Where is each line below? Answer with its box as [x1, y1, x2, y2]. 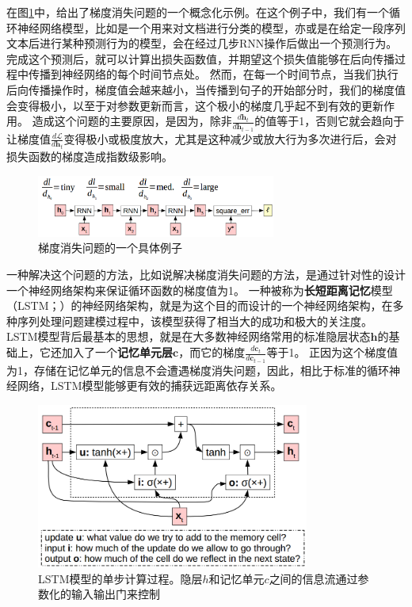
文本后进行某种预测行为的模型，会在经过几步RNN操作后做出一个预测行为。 [6, 35, 398, 52]
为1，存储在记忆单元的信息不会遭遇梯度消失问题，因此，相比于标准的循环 [6, 361, 389, 378]
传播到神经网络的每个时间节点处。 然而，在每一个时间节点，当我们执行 [28, 66, 399, 82]
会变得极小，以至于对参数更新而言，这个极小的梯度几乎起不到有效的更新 [6, 97, 383, 113]
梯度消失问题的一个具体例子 [38, 239, 182, 256]
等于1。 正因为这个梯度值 [266, 344, 399, 361]
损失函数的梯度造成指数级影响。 [6, 148, 173, 165]
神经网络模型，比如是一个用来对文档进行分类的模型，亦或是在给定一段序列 [17, 19, 406, 36]
